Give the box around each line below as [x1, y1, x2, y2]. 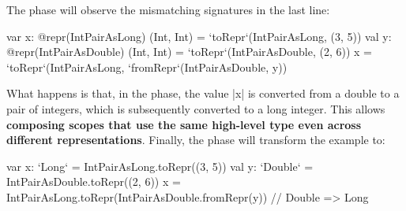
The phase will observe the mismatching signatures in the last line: [6, 2, 330, 17]
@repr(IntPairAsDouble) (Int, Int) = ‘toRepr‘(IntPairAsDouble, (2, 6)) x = [6, 43, 372, 60]
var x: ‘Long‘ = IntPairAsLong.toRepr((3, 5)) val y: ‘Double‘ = [6, 157, 314, 174]
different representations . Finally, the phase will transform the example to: [6, 131, 385, 148]
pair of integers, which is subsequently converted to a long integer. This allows [6, 100, 385, 117]
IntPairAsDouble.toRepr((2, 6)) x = [6, 173, 181, 190]
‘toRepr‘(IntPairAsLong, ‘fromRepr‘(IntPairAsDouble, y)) [6, 58, 288, 75]
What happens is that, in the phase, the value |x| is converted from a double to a [6, 85, 400, 102]
